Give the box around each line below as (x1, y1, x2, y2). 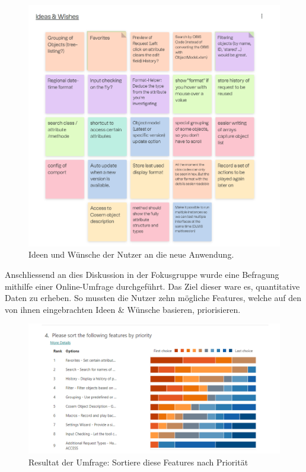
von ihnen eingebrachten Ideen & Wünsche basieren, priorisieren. (5, 303, 241, 315)
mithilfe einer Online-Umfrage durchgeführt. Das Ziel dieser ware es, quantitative (5, 280, 300, 292)
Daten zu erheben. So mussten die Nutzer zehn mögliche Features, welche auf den (5, 292, 302, 304)
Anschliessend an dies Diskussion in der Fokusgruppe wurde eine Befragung (5, 268, 279, 280)
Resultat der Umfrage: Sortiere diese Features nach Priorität (28, 455, 248, 468)
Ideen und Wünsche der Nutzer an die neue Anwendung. (28, 248, 234, 261)
